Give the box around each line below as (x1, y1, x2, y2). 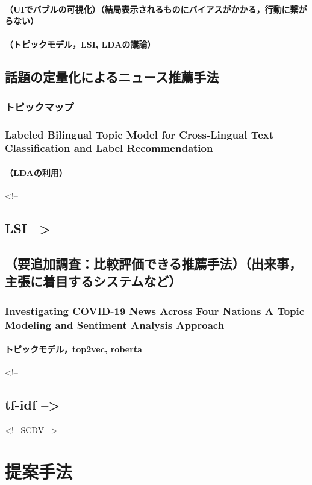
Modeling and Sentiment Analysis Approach (5, 317, 225, 332)
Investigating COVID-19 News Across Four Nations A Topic (5, 303, 305, 318)
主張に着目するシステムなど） (5, 272, 182, 290)
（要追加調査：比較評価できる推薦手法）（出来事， (5, 254, 302, 272)
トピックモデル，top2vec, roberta (5, 343, 142, 355)
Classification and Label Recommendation (5, 140, 213, 155)
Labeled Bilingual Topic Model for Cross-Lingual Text (5, 127, 274, 142)
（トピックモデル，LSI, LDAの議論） (5, 38, 156, 51)
